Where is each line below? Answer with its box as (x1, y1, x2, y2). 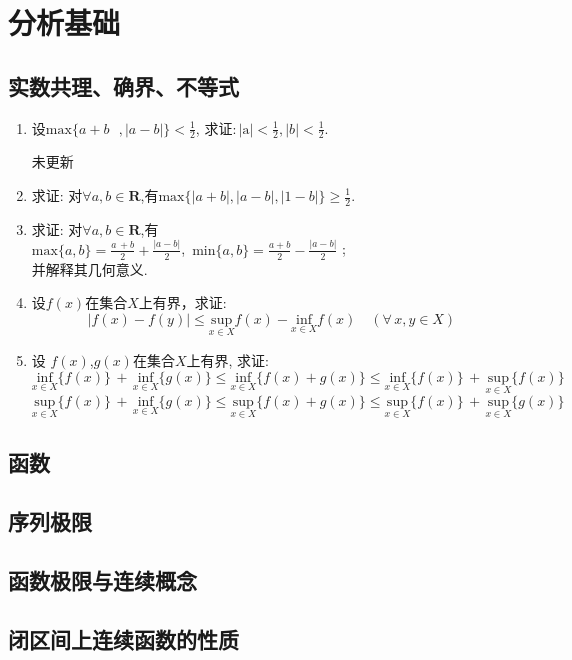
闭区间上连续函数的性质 (8, 623, 239, 654)
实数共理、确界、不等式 (8, 70, 239, 101)
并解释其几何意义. (31, 258, 148, 279)
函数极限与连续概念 (8, 564, 197, 595)
